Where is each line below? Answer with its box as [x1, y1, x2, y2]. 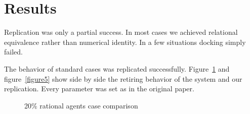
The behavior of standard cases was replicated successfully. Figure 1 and [4, 63, 230, 74]
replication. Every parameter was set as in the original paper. [4, 83, 194, 94]
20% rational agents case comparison [24, 100, 138, 110]
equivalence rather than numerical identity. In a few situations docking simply [4, 36, 246, 47]
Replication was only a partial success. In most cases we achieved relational [4, 27, 238, 37]
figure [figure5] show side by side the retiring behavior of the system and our [4, 73, 242, 84]
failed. [4, 46, 23, 57]
